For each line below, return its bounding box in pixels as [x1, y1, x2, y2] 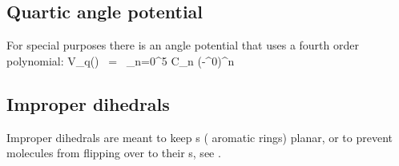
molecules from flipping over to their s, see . [6, 144, 221, 161]
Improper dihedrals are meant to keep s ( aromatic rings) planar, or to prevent [6, 128, 393, 145]
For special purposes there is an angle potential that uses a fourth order [6, 37, 359, 53]
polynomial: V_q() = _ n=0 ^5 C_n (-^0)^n [6, 52, 235, 69]
